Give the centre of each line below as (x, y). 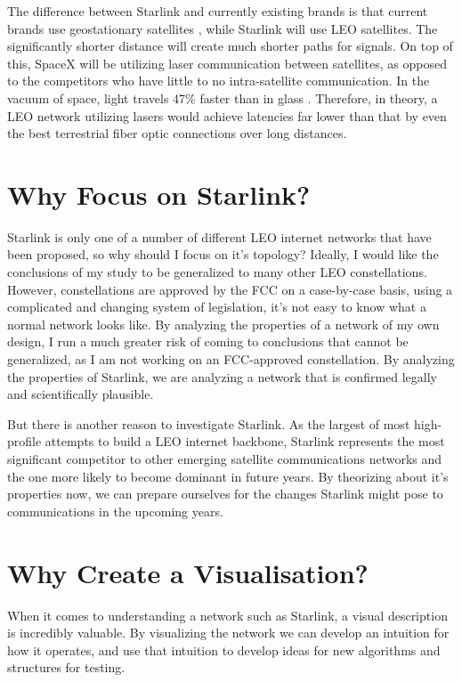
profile (24, 441)
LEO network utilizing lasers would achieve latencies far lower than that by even (227, 115)
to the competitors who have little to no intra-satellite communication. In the (219, 81)
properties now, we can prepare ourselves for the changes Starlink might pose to (225, 494)
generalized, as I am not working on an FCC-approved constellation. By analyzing (231, 359)
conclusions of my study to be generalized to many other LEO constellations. (217, 272)
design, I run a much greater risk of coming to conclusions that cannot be (208, 341)
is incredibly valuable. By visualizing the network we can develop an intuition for (228, 633)
